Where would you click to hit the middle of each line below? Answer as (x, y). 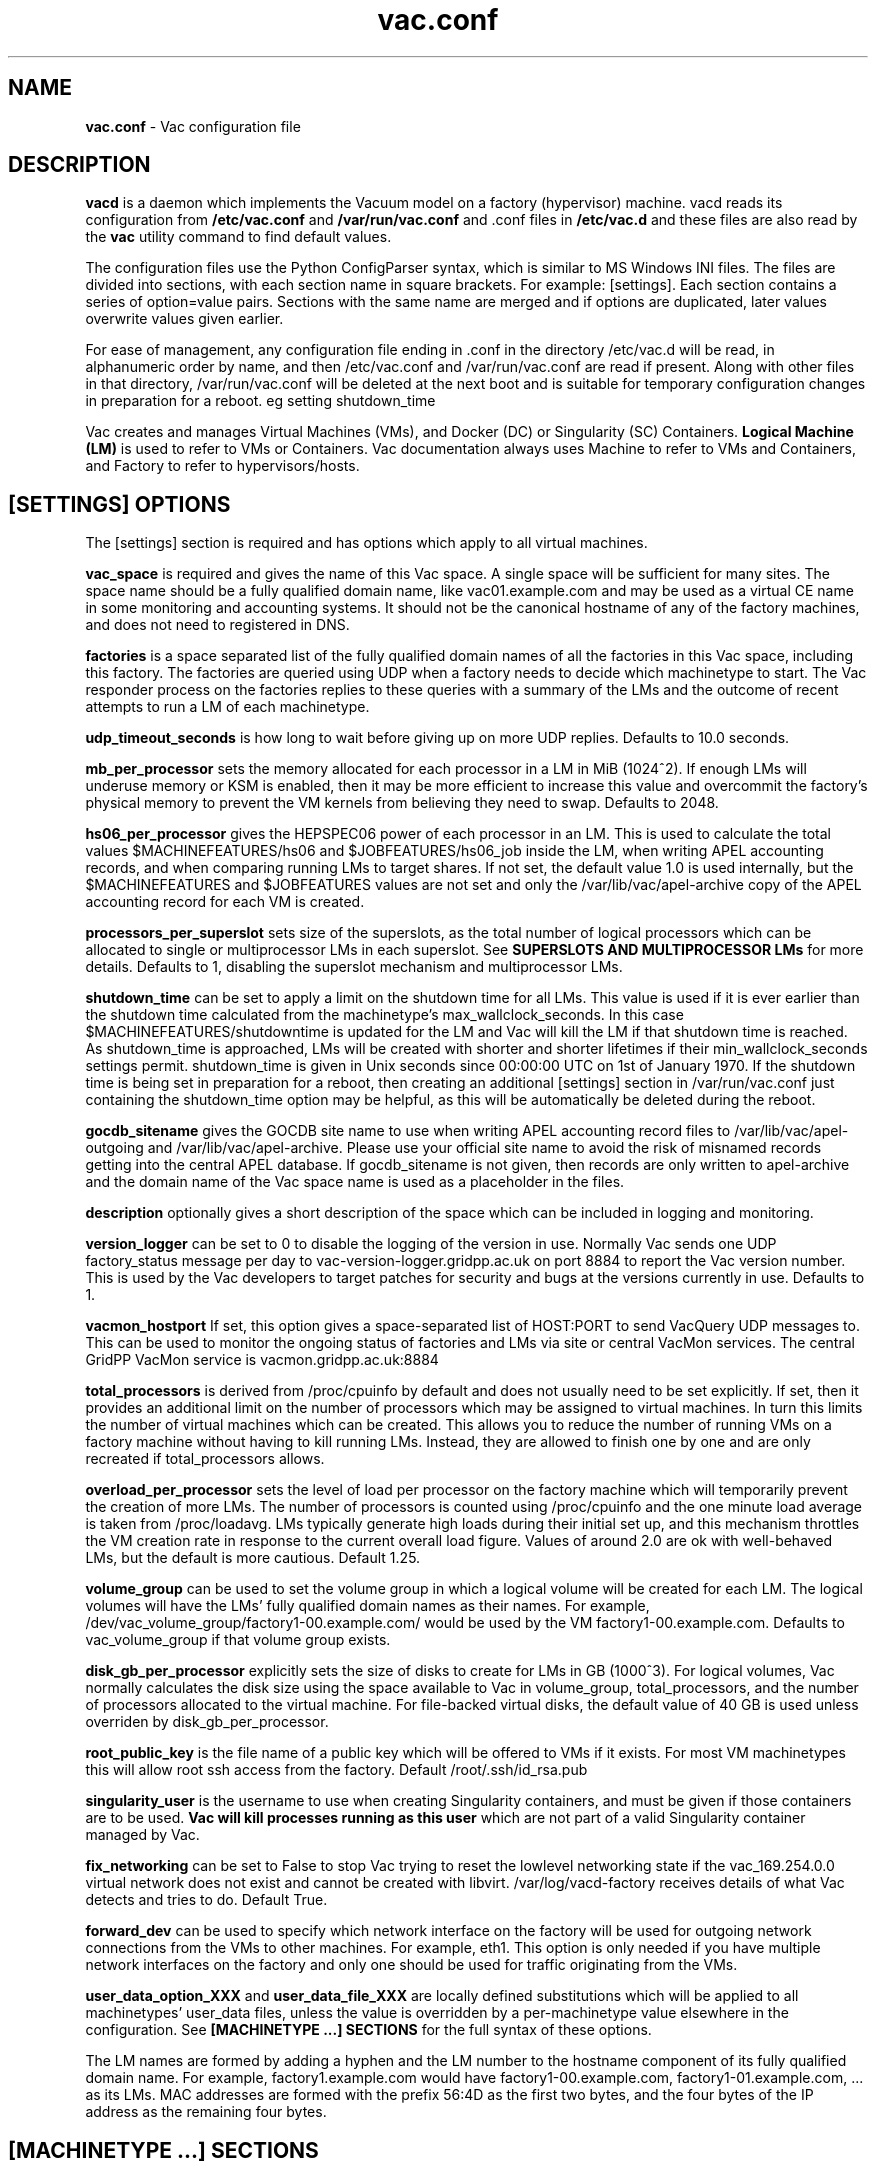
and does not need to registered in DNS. (217, 625)
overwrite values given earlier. (184, 319)
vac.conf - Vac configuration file (193, 126)
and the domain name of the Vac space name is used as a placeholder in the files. (355, 1182)
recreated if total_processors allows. (205, 1459)
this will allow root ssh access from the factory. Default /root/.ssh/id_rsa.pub (336, 1770)
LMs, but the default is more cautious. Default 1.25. (253, 1558)
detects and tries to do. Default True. (206, 1900)
